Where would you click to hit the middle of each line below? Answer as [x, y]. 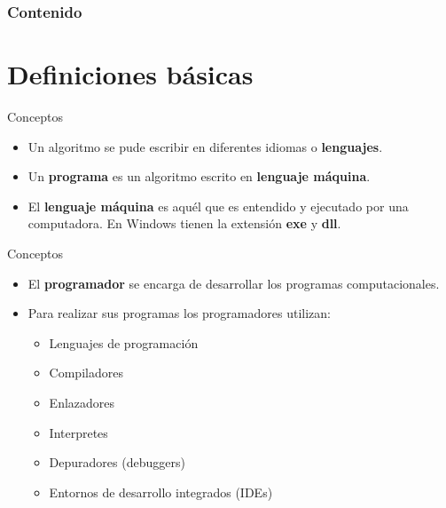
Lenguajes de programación [124, 342]
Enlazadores [82, 402]
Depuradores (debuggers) [117, 462]
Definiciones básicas [130, 74]
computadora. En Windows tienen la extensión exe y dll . [184, 223]
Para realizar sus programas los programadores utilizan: [179, 313]
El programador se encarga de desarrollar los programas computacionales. [234, 283]
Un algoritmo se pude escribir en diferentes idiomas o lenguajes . [205, 146]
